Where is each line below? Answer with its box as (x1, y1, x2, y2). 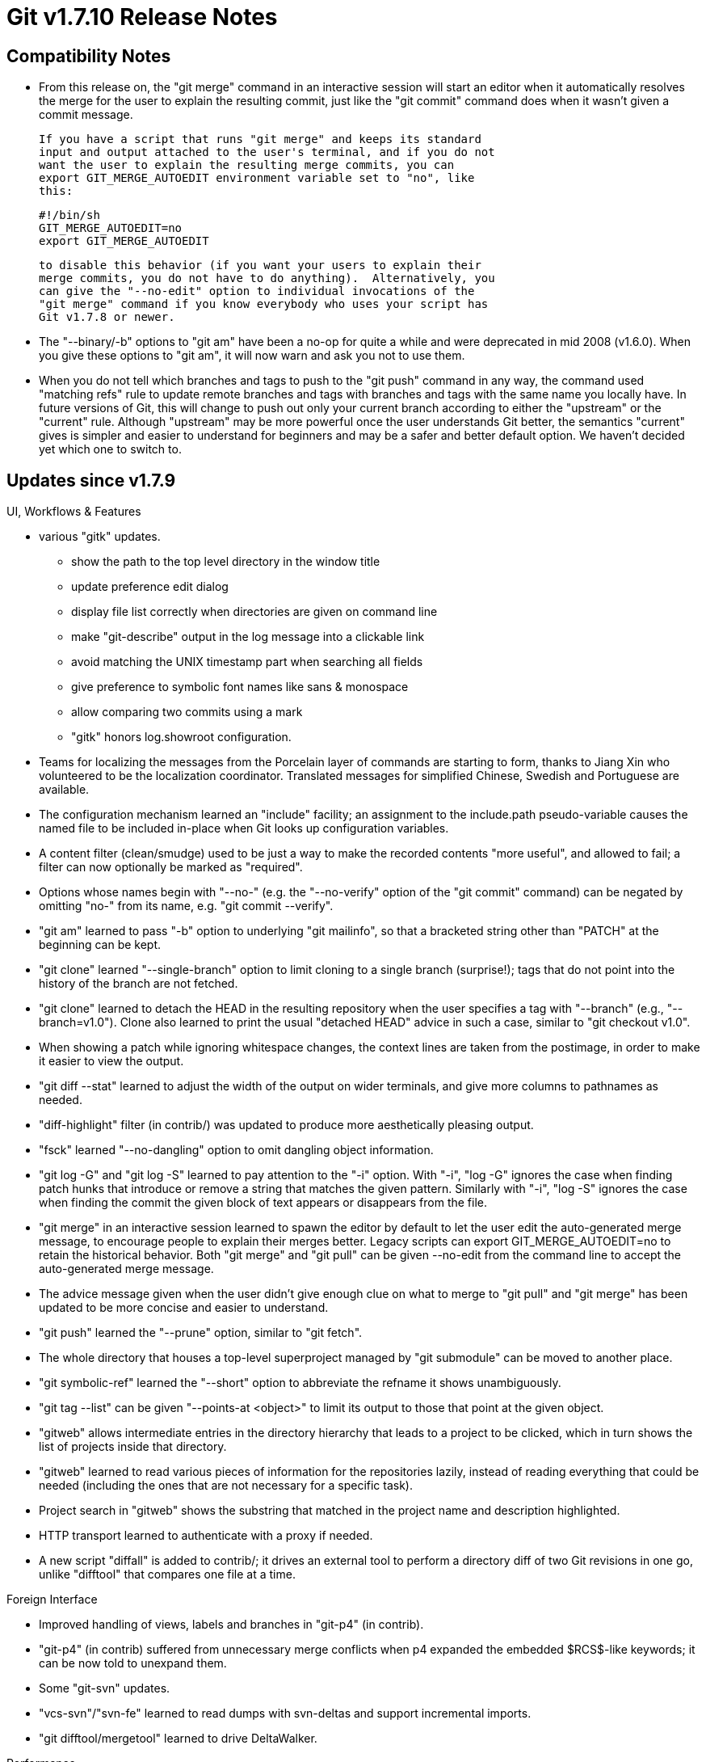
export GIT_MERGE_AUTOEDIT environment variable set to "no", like (39, 171, 475, 185)
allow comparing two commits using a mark (71, 705, 303, 719)
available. (39, 782, 90, 797)
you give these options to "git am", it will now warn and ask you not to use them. (39, 348, 465, 363)
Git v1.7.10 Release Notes (6, 3, 278, 31)
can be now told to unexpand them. (39, 1656, 227, 1671)
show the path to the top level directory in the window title (71, 554, 380, 569)
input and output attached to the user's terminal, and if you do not (39, 145, 495, 159)
